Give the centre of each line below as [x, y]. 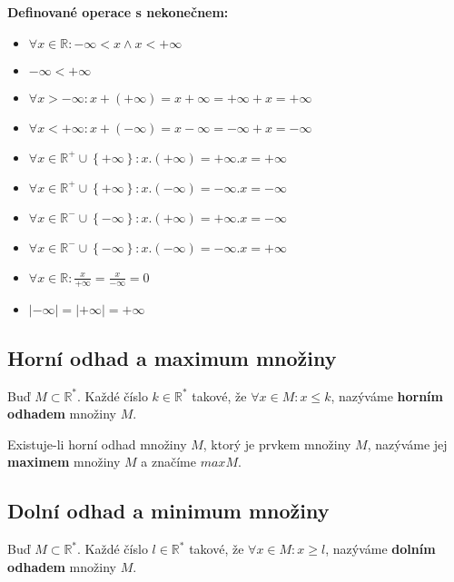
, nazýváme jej [407, 444]
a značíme [168, 462]
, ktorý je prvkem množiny [277, 444]
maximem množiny [64, 462]
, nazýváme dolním [380, 549]
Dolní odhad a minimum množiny [168, 511]
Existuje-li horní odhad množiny [97, 444]
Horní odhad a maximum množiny [172, 357]
